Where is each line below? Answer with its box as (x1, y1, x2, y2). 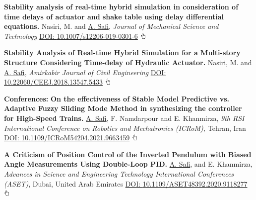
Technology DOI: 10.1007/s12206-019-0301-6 (4, 30, 138, 41)
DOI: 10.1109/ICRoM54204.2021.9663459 (4, 132, 130, 143)
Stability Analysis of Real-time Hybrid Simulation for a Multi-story (4, 47, 241, 58)
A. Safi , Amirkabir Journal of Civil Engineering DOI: (4, 67, 166, 77)
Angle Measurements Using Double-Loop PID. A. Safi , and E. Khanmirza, (4, 159, 253, 169)
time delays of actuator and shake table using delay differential (4, 11, 224, 21)
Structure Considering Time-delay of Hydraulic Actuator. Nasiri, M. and (4, 57, 252, 67)
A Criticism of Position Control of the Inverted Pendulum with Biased (4, 149, 252, 159)
